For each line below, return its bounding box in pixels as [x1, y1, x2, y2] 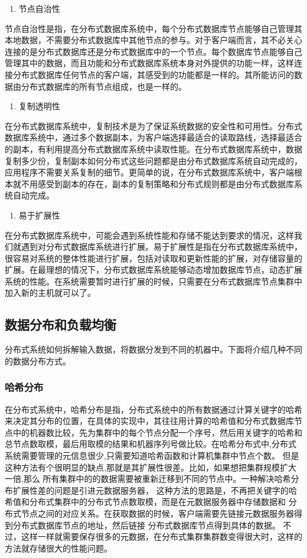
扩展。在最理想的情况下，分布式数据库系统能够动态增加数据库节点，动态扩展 [5, 263, 302, 276]
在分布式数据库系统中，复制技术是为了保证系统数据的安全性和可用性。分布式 [5, 119, 302, 132]
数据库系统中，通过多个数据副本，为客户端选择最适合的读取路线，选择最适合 [5, 131, 302, 143]
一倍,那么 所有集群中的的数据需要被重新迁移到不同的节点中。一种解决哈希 [5, 472, 291, 485]
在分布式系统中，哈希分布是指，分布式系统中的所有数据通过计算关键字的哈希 [5, 403, 302, 415]
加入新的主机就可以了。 [5, 286, 96, 299]
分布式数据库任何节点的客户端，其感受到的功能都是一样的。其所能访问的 [12, 68, 294, 80]
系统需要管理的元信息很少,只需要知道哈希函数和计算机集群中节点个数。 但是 [5, 449, 299, 462]
